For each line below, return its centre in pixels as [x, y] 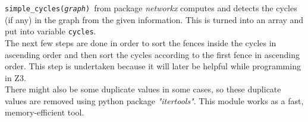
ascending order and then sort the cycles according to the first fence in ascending [153, 54]
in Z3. [15, 77]
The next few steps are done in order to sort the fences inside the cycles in [141, 42]
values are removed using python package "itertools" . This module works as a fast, [154, 100]
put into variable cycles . [51, 31]
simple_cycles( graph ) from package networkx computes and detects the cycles [151, 8]
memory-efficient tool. [45, 112]
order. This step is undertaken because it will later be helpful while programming [153, 66]
